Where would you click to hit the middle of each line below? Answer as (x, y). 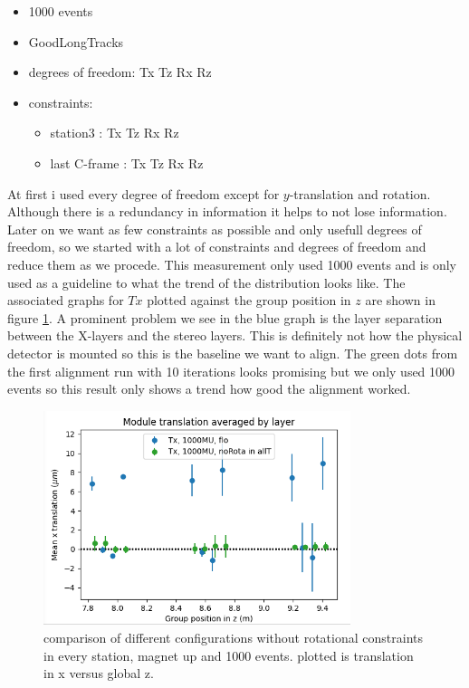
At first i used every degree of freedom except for (144, 193)
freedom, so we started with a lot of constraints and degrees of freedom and (217, 247)
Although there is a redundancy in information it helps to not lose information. (227, 211)
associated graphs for (66, 300)
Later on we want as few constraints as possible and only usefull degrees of (215, 229)
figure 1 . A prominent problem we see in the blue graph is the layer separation (225, 317)
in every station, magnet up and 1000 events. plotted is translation (229, 655)
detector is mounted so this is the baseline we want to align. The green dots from (233, 353)
